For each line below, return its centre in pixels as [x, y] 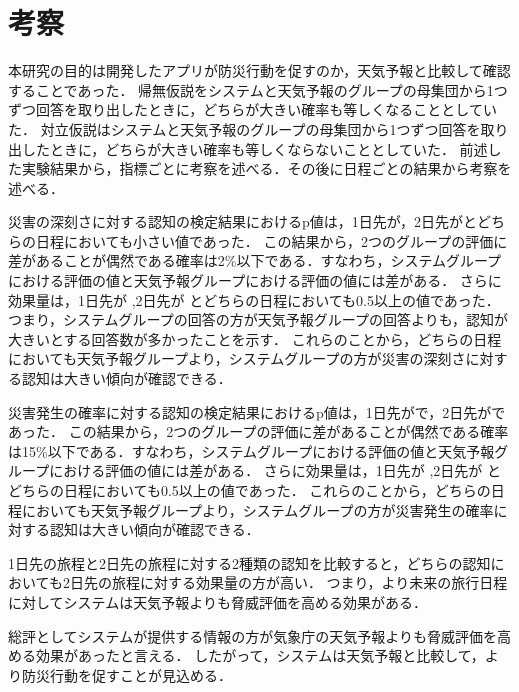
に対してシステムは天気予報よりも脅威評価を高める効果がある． [217, 601]
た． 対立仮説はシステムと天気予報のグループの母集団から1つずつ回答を [244, 128]
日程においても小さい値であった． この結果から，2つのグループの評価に [271, 240]
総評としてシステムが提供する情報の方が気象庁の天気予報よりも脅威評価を [252, 635]
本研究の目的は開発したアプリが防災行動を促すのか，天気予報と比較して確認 [259, 70]
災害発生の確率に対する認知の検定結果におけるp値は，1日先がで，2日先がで [257, 411]
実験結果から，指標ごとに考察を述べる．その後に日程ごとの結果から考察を [266, 168]
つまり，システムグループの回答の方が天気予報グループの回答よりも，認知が [258, 319]
